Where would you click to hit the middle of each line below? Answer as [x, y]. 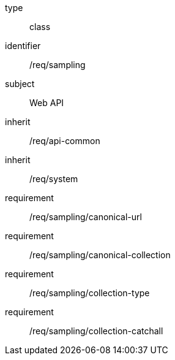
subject [20, 84]
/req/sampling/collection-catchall [96, 331]
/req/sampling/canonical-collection [100, 255]
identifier [23, 46]
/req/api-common [65, 141]
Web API [47, 103]
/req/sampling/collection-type [90, 293]
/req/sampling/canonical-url [86, 217]
